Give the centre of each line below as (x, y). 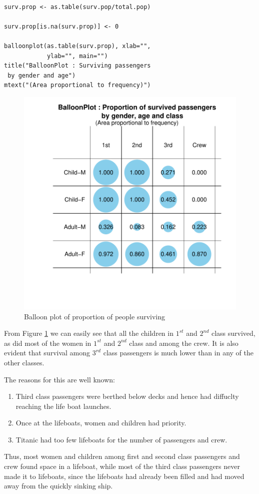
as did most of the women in (48, 343)
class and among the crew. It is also (184, 343)
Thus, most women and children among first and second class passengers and (122, 456)
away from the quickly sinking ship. (58, 486)
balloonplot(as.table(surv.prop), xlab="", (77, 46)
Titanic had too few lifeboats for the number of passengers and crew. (121, 439)
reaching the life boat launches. (63, 406)
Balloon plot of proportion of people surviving (95, 316)
